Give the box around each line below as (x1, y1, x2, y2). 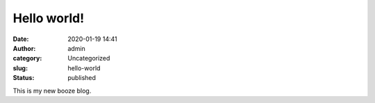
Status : (12, 74, 35, 82)
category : (12, 54, 42, 63)
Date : (12, 35, 29, 43)
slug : (12, 63, 28, 72)
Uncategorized (67, 54, 110, 63)
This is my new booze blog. (12, 86, 92, 95)
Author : (12, 44, 36, 52)
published (67, 74, 97, 82)
